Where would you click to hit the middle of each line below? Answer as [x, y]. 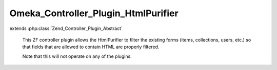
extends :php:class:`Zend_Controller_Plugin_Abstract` [66, 28]
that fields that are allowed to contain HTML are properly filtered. [91, 47]
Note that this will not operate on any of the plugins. [77, 56]
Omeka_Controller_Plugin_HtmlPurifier [94, 13]
